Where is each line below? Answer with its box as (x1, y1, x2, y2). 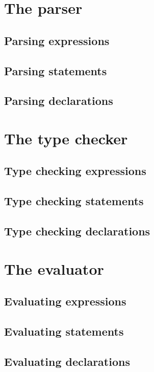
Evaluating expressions (4, 293, 126, 309)
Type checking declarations (4, 223, 150, 239)
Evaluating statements (4, 323, 124, 339)
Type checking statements (4, 193, 144, 209)
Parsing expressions (4, 32, 110, 48)
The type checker (4, 127, 128, 148)
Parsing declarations (4, 93, 113, 108)
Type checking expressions (4, 163, 146, 179)
